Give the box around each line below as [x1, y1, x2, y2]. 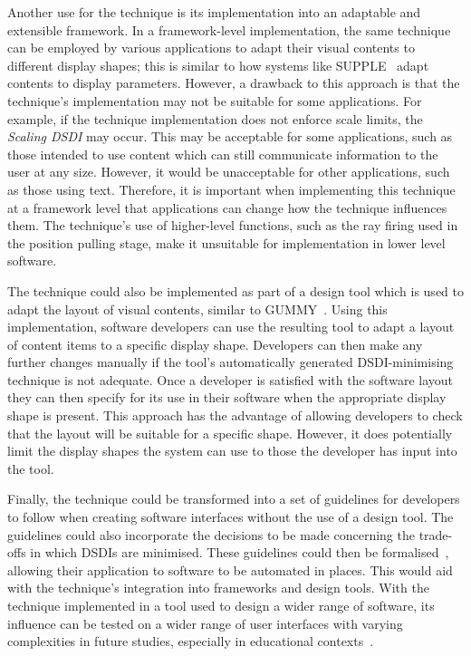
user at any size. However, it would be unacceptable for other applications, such [7, 162, 450, 181]
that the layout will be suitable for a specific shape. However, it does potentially [7, 423, 453, 442]
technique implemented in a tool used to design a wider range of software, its [7, 596, 435, 614]
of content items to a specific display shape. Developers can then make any [7, 334, 423, 353]
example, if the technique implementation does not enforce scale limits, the [7, 109, 423, 128]
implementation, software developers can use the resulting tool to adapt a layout [7, 317, 455, 336]
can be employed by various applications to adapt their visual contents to [7, 38, 415, 57]
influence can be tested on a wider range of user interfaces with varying [7, 613, 403, 632]
